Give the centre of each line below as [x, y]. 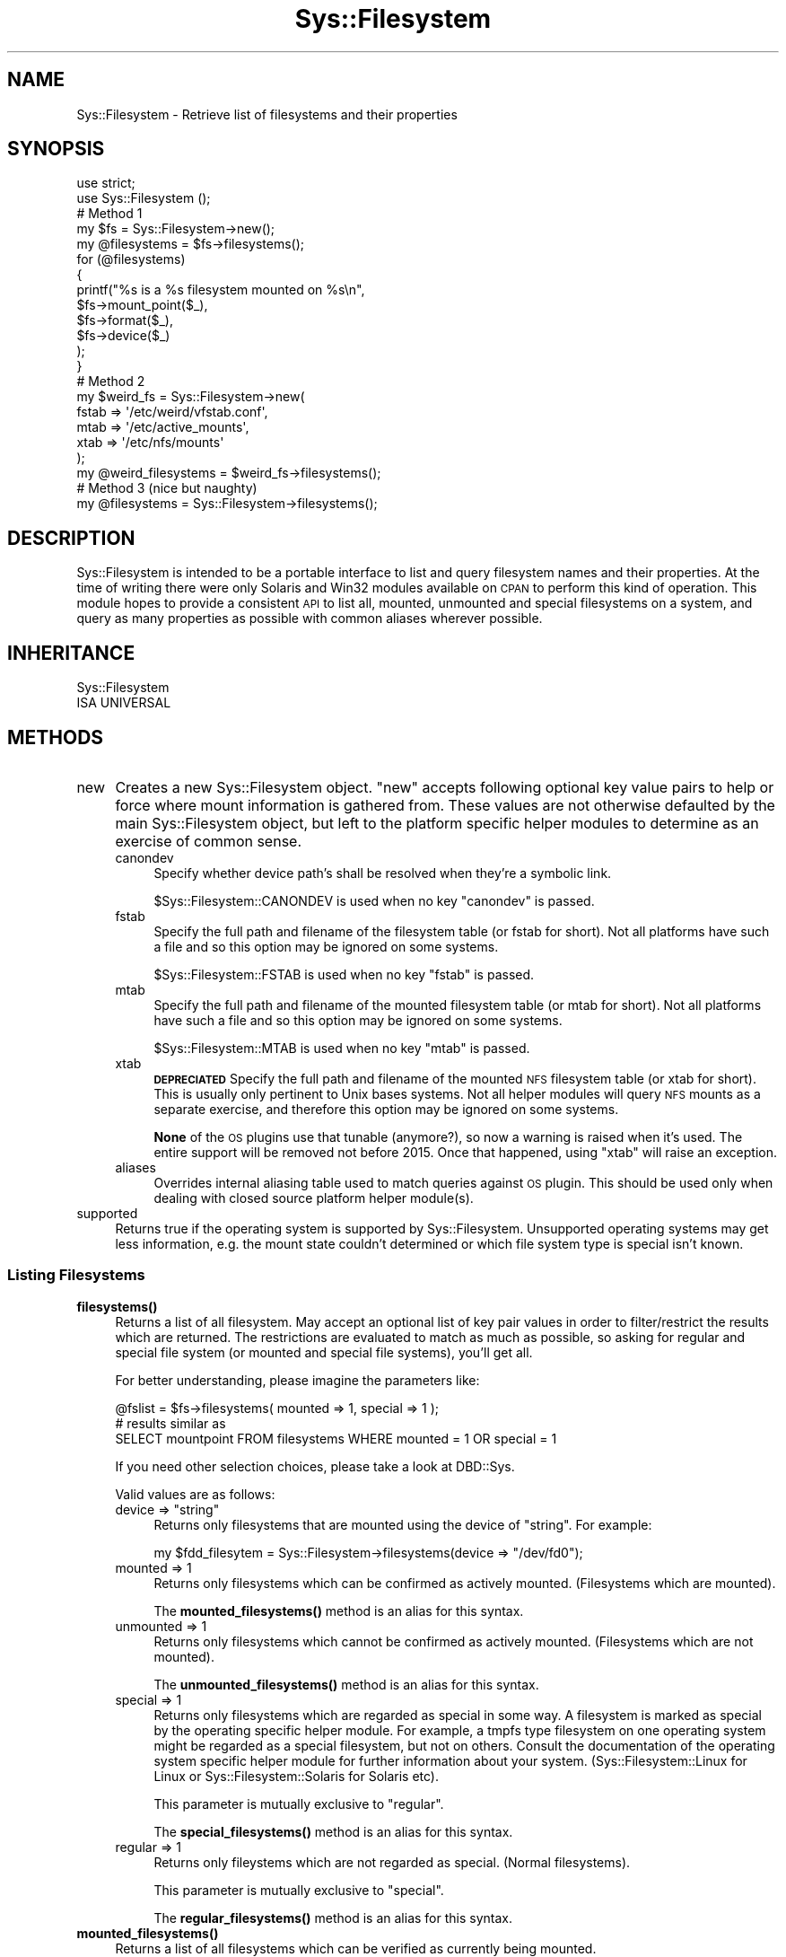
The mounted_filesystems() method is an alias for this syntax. [339, 1610]
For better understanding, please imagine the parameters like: [297, 1380]
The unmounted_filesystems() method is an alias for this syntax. [346, 1684]
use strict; [106, 183]
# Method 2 [111, 382]
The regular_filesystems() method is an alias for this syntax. [333, 1918]
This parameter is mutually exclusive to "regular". [299, 1803]
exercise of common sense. [209, 841]
